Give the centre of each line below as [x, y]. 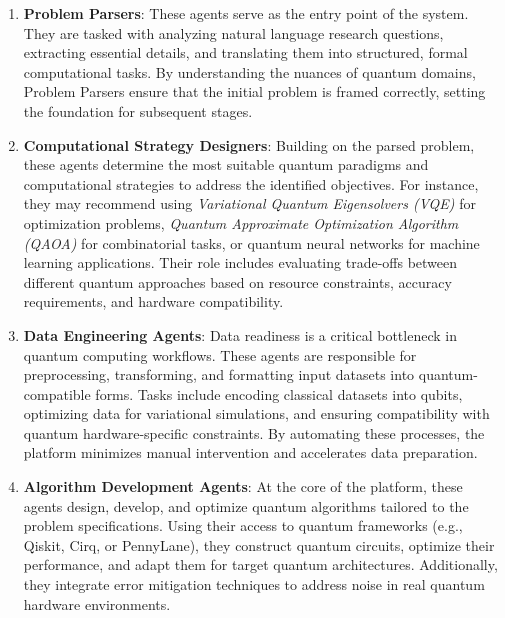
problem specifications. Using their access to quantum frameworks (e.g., [243, 525]
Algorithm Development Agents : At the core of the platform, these [243, 486]
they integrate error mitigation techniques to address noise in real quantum [254, 584]
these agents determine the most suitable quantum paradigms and [226, 164]
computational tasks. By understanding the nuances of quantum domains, [249, 71]
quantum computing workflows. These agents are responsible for [220, 354]
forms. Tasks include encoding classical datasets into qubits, [279, 393]
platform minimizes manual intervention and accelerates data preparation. [250, 452]
